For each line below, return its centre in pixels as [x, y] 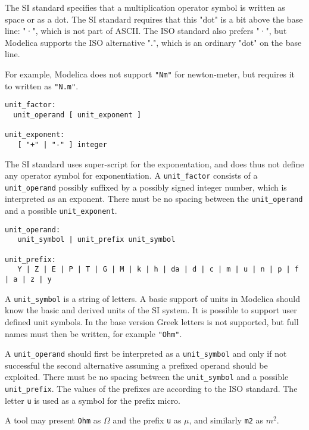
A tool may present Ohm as [53, 420]
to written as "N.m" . [42, 85]
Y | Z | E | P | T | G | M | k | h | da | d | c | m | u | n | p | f [158, 269]
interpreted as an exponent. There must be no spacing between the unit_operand [154, 199]
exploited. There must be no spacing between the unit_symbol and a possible [147, 377]
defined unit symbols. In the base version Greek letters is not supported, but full [152, 321]
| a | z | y [28, 280]
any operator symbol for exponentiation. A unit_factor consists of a [131, 175]
